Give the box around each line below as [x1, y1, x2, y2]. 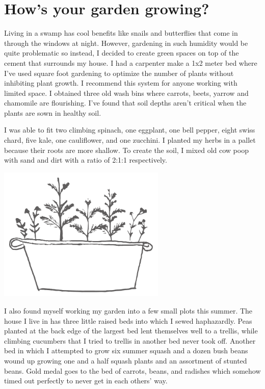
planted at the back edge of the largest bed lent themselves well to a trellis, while [4, 325, 258, 336]
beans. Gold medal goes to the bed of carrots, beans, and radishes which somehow [4, 365, 261, 376]
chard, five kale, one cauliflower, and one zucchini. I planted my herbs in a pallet [4, 135, 256, 145]
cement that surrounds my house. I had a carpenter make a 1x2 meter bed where [4, 57, 257, 68]
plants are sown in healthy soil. [4, 107, 101, 118]
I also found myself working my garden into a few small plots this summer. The [4, 305, 253, 316]
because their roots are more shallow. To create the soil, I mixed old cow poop [4, 144, 249, 155]
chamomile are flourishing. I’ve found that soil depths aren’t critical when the [4, 97, 247, 108]
